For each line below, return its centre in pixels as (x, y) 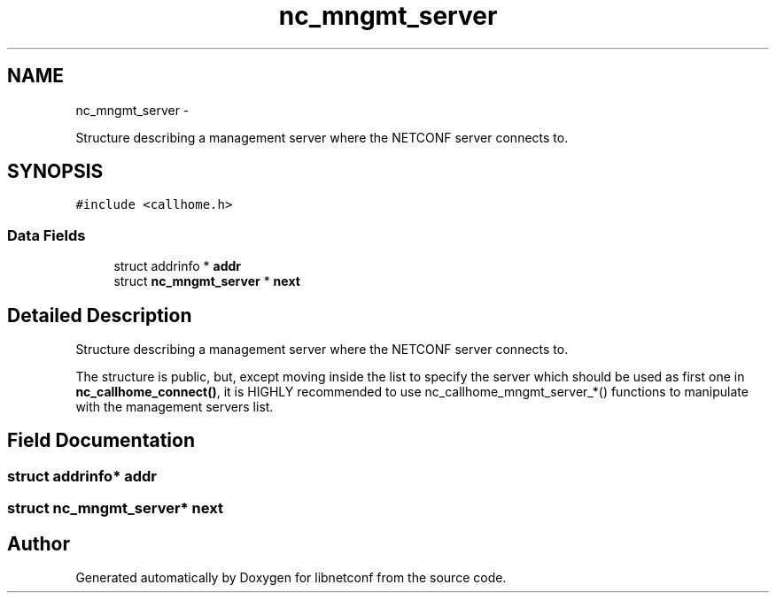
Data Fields (47, 235)
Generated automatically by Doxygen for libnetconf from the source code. (291, 578)
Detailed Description (100, 315)
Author (39, 543)
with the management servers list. (175, 407)
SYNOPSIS (55, 172)
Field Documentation (101, 441)
